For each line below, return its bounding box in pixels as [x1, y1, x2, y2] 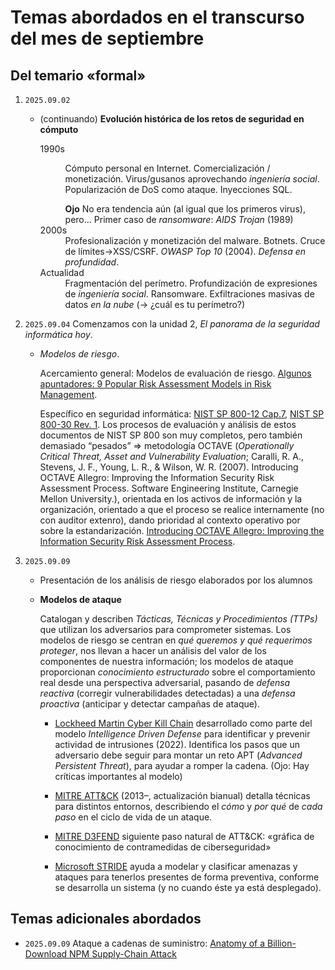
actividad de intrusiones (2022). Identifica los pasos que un [54, 739, 300, 750]
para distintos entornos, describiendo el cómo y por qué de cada [54, 801, 323, 812]
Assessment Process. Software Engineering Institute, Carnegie [39, 482, 299, 494]
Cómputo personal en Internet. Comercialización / [64, 162, 271, 174]
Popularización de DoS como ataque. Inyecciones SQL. [64, 184, 293, 195]
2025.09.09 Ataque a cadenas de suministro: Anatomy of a [24, 937, 266, 949]
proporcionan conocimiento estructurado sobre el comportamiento [39, 666, 316, 678]
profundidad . [64, 256, 120, 268]
